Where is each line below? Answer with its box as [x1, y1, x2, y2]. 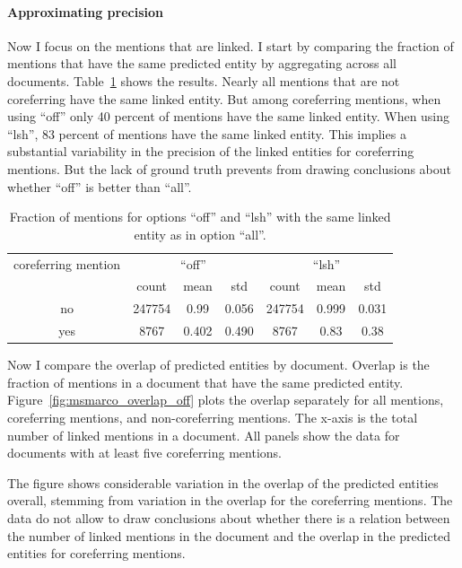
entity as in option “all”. [134, 224, 266, 243]
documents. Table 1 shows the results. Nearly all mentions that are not [7, 71, 400, 90]
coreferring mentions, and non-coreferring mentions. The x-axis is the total [7, 407, 418, 426]
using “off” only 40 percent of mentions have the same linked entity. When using [7, 107, 450, 126]
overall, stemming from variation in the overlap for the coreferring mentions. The [7, 491, 453, 510]
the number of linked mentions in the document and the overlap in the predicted [7, 526, 451, 545]
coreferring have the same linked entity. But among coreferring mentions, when [7, 89, 441, 108]
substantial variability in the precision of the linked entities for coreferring [7, 142, 414, 161]
